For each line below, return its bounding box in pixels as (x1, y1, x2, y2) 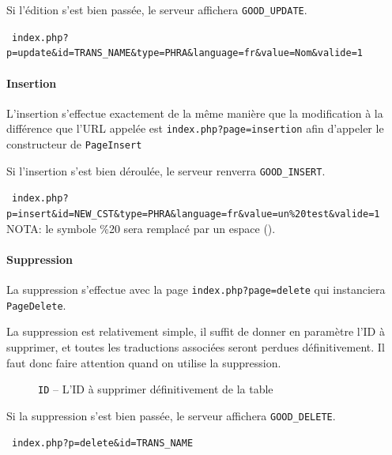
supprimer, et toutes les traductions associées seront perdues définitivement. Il (6, 338, 385, 355)
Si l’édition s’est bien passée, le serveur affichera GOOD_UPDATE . (6, 2, 307, 17)
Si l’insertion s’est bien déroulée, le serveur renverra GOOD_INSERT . (6, 162, 326, 179)
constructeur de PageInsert (6, 136, 142, 152)
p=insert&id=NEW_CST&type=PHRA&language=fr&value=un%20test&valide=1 (6, 208, 380, 220)
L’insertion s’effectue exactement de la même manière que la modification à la (6, 104, 383, 121)
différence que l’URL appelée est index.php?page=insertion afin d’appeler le (6, 120, 384, 137)
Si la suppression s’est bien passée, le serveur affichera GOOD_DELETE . (6, 407, 336, 423)
